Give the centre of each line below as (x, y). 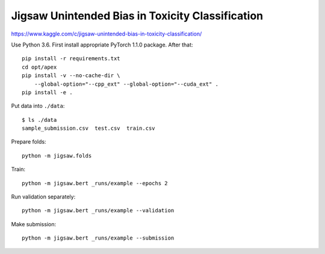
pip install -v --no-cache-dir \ (71, 76)
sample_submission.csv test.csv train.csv (89, 129)
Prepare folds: (29, 142)
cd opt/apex (39, 67)
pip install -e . (47, 92)
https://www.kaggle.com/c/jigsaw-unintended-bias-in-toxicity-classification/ (107, 34)
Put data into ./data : (38, 106)
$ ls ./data (39, 120)
